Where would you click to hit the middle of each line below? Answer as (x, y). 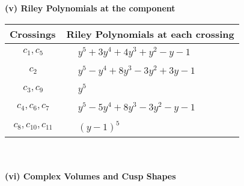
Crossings (33, 34)
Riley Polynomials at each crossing (150, 34)
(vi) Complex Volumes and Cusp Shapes (90, 176)
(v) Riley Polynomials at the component (90, 8)
